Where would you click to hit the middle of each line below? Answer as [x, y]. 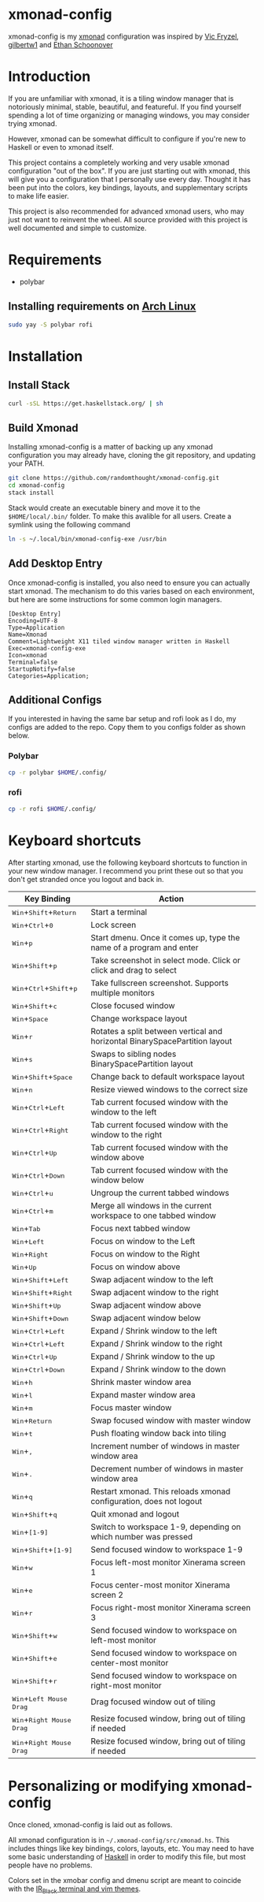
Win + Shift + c [35, 1005]
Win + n [22, 1089]
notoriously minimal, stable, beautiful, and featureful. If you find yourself [125, 106]
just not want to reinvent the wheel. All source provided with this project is [128, 219]
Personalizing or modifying [98, 1786]
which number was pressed [141, 1536]
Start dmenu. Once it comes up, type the [165, 937]
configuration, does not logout [146, 1501]
